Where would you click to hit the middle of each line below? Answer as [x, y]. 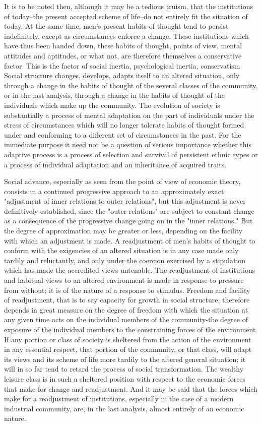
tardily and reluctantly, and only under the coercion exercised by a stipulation [125, 260]
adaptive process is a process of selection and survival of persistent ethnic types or [131, 154]
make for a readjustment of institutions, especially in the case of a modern [119, 399]
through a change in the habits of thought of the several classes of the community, [131, 85]
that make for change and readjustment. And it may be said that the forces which [131, 388]
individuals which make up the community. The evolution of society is [112, 105]
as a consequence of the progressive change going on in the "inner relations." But [128, 221]
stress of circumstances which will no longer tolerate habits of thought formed [124, 125]
